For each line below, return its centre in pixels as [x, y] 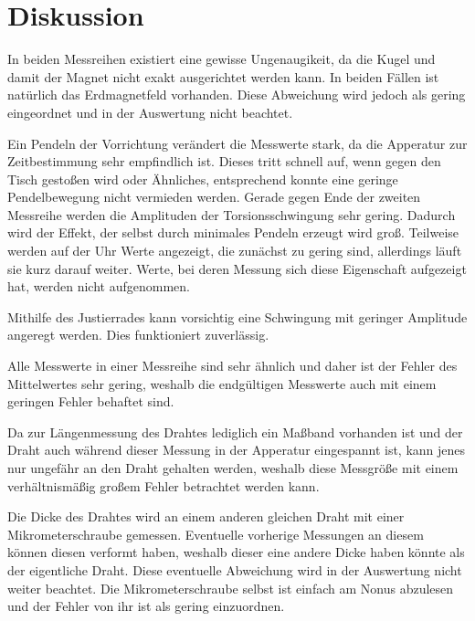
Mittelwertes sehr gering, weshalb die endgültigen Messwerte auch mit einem [222, 383]
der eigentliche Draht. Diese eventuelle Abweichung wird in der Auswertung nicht [235, 569]
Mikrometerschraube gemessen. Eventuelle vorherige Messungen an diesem [216, 534]
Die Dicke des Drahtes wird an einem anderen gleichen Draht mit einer [206, 516]
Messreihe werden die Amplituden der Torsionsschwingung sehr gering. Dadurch [232, 214]
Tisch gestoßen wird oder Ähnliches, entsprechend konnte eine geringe [203, 179]
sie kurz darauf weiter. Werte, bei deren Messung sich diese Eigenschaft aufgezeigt [237, 268]
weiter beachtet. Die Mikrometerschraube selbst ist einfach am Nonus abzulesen [231, 588]
